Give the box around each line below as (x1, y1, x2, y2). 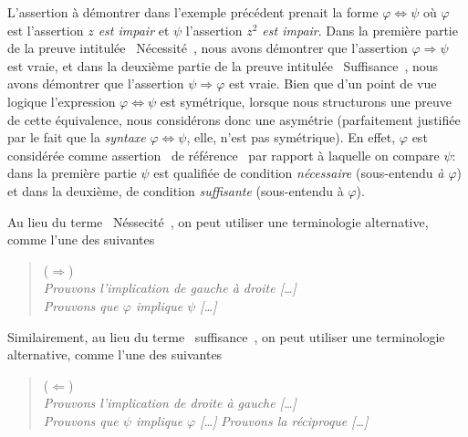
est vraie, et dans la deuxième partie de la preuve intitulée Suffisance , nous (7, 56, 439, 75)
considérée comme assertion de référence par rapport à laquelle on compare (7, 145, 440, 164)
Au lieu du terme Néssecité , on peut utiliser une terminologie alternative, (7, 212, 429, 231)
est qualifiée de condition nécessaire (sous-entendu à (153, 163, 444, 182)
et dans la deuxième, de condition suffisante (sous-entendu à (7, 181, 344, 200)
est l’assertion (7, 20, 84, 39)
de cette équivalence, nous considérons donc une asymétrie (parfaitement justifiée (7, 109, 461, 129)
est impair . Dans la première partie (262, 20, 458, 39)
